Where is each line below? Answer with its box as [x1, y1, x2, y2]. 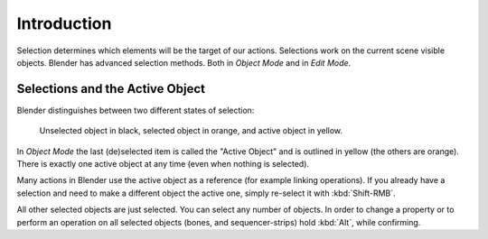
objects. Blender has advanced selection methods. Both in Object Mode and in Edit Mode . [16, 57, 352, 68]
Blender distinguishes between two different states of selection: [16, 105, 255, 115]
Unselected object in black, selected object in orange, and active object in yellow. [39, 125, 343, 136]
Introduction [16, 14, 112, 33]
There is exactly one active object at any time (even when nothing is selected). [16, 159, 310, 170]
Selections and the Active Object [16, 81, 205, 97]
